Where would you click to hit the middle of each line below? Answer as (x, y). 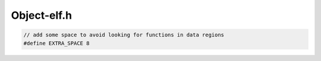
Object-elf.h (42, 15)
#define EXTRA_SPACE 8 (56, 43)
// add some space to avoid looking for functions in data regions (124, 35)
